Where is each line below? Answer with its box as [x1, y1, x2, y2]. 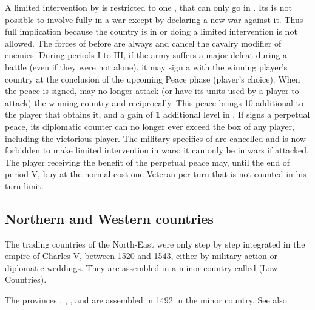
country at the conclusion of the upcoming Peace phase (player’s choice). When [5, 72, 300, 85]
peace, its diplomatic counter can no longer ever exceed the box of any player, [5, 120, 294, 132]
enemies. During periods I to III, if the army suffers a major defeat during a [5, 49, 288, 61]
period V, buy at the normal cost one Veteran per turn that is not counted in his [5, 167, 307, 180]
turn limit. [5, 179, 44, 192]
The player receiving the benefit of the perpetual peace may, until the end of [5, 155, 290, 168]
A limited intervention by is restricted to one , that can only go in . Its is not [5, 1, 292, 13]
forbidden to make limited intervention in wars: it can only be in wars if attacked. [5, 144, 309, 157]
